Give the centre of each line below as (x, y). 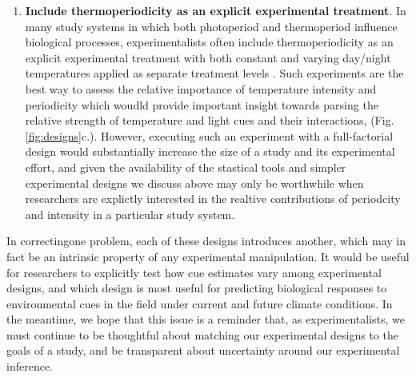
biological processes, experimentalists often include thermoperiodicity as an (209, 42)
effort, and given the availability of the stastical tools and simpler (186, 167)
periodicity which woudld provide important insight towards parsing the (202, 104)
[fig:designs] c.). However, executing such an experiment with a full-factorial (209, 135)
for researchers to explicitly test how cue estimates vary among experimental (194, 272)
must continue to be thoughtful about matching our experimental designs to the (202, 334)
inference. (30, 366)
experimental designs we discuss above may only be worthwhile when (194, 183)
